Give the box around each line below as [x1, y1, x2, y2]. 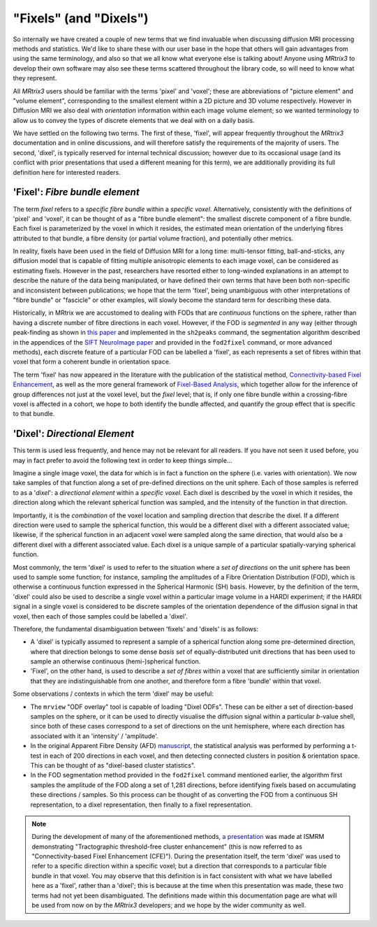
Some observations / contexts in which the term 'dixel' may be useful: [13, 689, 214, 698]
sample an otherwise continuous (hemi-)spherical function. [30, 657, 201, 666]
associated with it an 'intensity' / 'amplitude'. [30, 731, 158, 740]
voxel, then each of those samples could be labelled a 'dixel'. [13, 612, 188, 620]
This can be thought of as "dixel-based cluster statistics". [30, 761, 195, 769]
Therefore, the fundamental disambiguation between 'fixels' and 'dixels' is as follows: [13, 624, 258, 633]
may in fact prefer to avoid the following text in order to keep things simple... [13, 456, 232, 464]
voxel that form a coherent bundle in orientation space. [13, 357, 171, 366]
